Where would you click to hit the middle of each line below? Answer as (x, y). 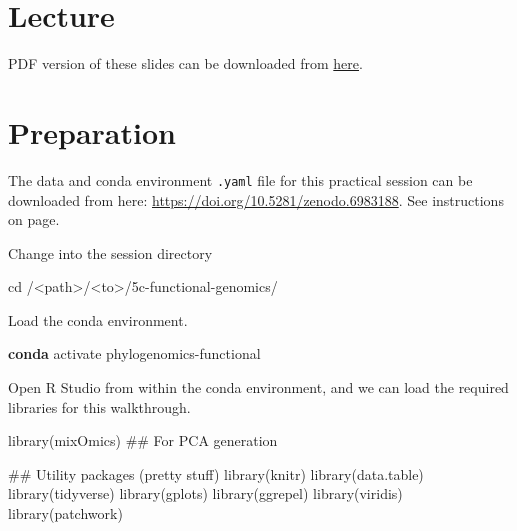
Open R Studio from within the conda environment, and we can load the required (258, 387)
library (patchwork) (65, 513)
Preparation (92, 131)
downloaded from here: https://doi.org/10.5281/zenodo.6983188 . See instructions (256, 199)
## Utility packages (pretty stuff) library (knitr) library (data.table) (216, 473)
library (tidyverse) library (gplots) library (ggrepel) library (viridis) (205, 493)
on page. (34, 219)
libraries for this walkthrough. (99, 406)
